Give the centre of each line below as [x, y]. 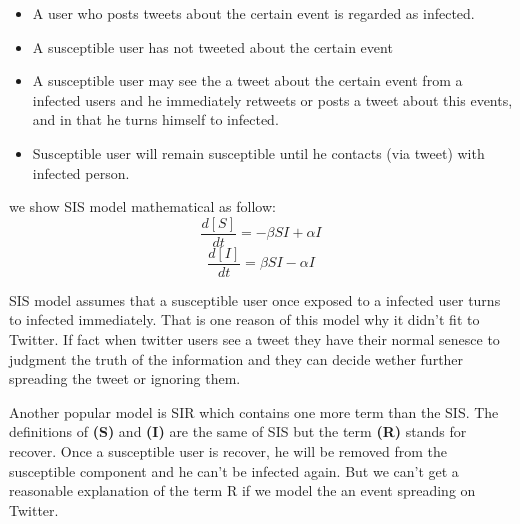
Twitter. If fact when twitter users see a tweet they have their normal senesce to [254, 339]
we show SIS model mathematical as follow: [142, 206]
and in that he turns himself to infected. [155, 119]
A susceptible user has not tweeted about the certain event [212, 46]
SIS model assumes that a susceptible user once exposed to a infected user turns [255, 299]
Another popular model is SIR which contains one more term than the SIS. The [254, 411]
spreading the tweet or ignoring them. [125, 378]
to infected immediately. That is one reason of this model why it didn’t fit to [244, 319]
